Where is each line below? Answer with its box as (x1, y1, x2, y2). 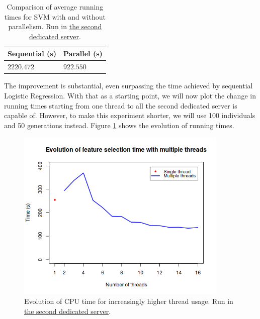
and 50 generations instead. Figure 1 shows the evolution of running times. (4, 120, 234, 130)
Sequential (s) (8, 48, 56, 59)
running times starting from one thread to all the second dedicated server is (4, 100, 237, 111)
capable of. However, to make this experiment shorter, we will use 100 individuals (4, 110, 255, 121)
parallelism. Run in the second (8, 21, 102, 32)
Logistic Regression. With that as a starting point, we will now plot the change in (4, 90, 256, 100)
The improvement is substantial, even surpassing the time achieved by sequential (4, 80, 253, 91)
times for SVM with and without (4, 11, 106, 22)
